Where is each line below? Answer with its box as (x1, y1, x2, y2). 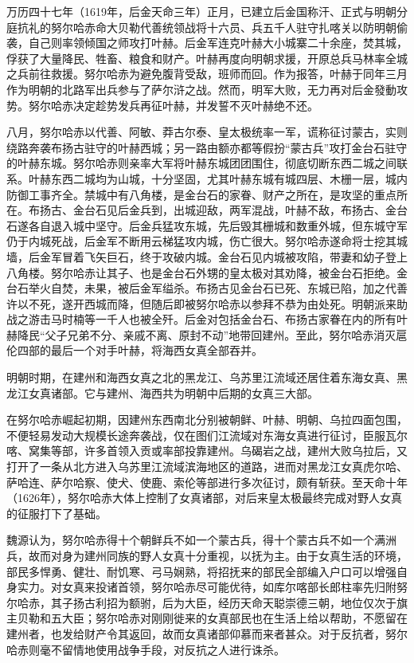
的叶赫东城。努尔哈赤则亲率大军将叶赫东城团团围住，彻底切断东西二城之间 (6, 155, 396, 171)
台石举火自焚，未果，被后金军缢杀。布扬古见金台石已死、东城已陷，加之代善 (6, 280, 408, 296)
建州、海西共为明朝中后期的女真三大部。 (106, 384, 318, 401)
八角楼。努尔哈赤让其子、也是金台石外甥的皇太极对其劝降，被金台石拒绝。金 (6, 264, 408, 280)
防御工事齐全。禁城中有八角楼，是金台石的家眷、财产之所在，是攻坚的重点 (6, 186, 396, 202)
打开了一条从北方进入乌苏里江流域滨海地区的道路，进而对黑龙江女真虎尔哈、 (6, 458, 408, 475)
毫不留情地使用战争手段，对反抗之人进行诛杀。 (39, 641, 285, 657)
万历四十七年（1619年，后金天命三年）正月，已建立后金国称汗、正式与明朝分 (6, 3, 408, 19)
